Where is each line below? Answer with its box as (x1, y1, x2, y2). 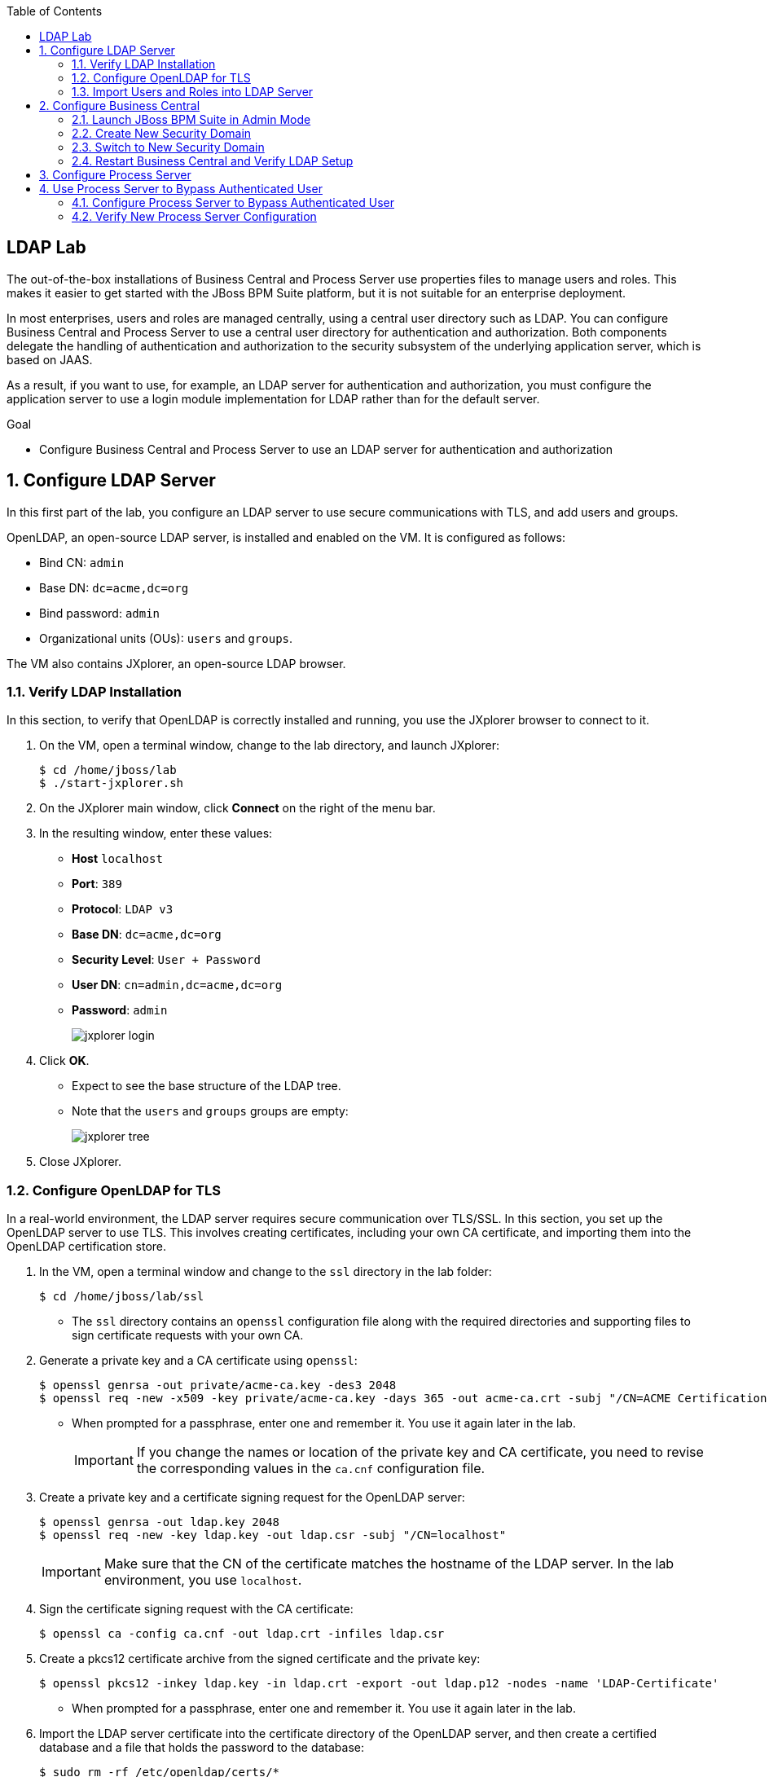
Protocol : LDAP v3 (72, 902, 174, 917)
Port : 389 (72, 877, 122, 891)
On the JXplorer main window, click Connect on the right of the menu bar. (39, 801, 436, 816)
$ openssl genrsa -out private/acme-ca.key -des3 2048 (39, 1379, 397, 1392)
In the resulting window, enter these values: (39, 826, 273, 841)
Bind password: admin (39, 605, 160, 620)
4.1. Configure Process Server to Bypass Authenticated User (72, 196, 395, 209)
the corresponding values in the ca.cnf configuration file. (136, 1460, 486, 1477)
